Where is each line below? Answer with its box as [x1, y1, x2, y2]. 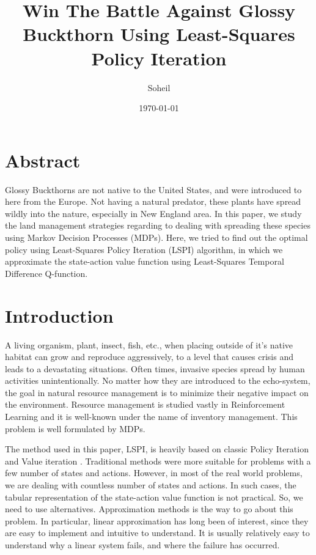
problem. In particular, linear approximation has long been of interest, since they [5, 514, 309, 527]
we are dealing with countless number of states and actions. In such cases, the [5, 479, 296, 491]
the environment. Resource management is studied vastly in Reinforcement [5, 398, 285, 411]
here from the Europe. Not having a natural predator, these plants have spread [5, 195, 301, 208]
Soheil [147, 81, 171, 94]
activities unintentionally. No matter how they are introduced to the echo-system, [5, 374, 310, 387]
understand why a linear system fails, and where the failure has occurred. [5, 538, 280, 551]
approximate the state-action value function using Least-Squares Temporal [5, 255, 284, 268]
